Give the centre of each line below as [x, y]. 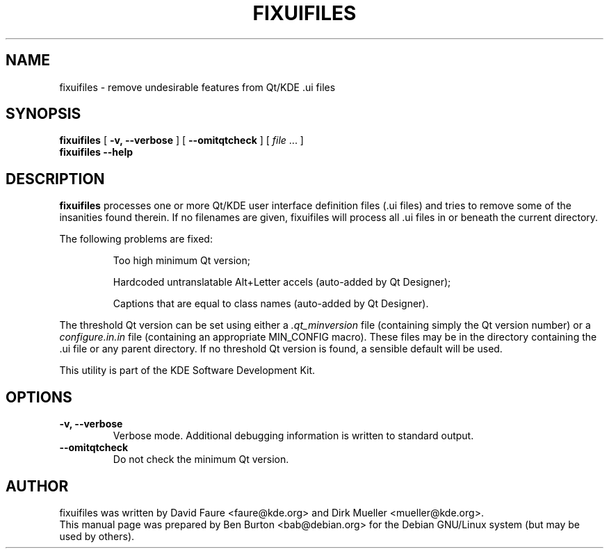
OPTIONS [39, 397]
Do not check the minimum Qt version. [201, 459]
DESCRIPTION [55, 179]
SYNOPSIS [43, 114]
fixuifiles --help [96, 152]
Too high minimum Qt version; [181, 261]
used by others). [97, 536]
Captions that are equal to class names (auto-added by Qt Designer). [271, 304]
